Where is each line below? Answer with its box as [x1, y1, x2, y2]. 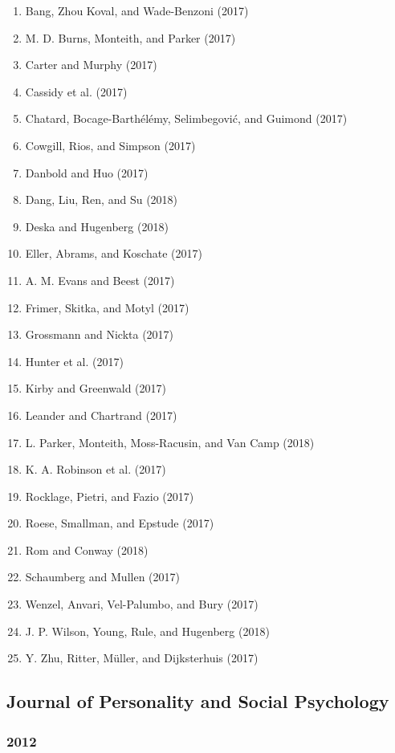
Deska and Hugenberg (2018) [25, 218, 169, 234]
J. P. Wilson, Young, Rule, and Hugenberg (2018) [25, 622, 270, 639]
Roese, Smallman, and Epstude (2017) [25, 515, 214, 531]
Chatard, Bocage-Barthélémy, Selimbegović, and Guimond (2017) [25, 110, 348, 127]
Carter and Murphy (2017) [25, 56, 157, 73]
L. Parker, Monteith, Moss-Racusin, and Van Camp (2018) [25, 433, 315, 450]
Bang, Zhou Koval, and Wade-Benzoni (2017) [25, 2, 249, 18]
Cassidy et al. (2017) [25, 83, 128, 100]
